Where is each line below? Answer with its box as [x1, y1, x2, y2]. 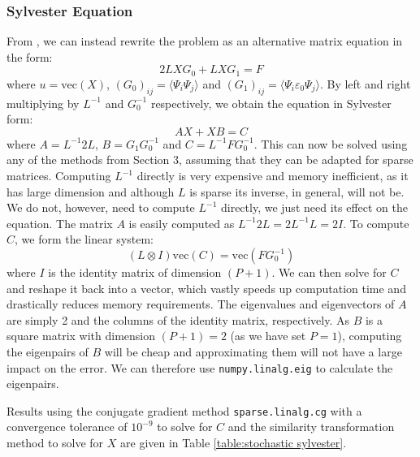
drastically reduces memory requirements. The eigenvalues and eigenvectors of [6, 295, 395, 313]
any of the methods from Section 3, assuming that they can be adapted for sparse [6, 151, 414, 168]
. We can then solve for [271, 264, 387, 280]
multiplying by [6, 94, 80, 111]
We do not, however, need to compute [6, 199, 195, 216]
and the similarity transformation [227, 418, 395, 435]
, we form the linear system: [15, 231, 154, 248]
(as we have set [230, 327, 306, 344]
